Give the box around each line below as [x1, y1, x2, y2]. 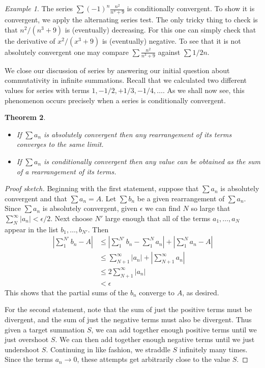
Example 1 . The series [5, 3, 73, 13]
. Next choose [50, 213, 93, 223]
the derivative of [5, 35, 55, 46]
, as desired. [182, 287, 219, 297]
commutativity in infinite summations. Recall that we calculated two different [5, 75, 247, 85]
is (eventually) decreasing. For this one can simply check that [65, 24, 256, 35]
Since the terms [5, 354, 53, 364]
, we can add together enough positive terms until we [91, 324, 257, 334]
